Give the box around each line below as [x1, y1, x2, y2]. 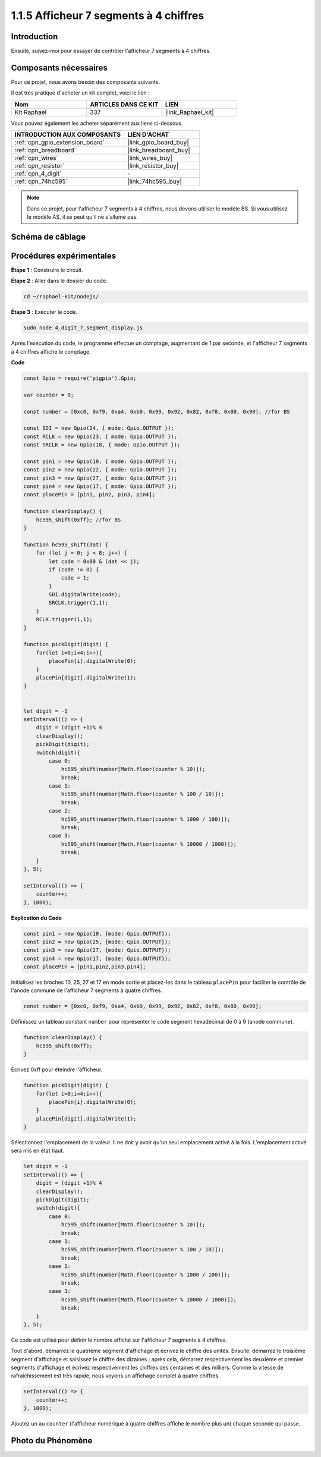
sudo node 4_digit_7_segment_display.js [23, 325, 143, 331]
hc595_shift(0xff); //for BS [36, 516, 121, 523]
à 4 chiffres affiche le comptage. [11, 348, 92, 355]
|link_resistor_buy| [127, 162, 179, 170]
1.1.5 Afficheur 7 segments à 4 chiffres [11, 9, 204, 22]
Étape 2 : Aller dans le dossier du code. [11, 277, 108, 285]
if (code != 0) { [48, 566, 99, 573]
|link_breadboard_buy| [127, 146, 190, 155]
